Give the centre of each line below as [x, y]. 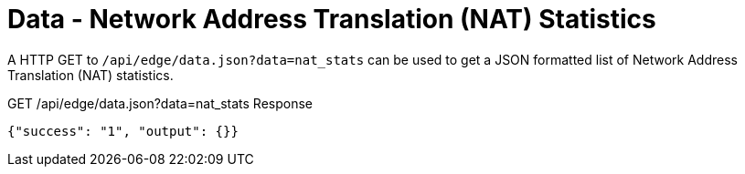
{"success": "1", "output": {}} [123, 131]
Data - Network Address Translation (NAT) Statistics [332, 19]
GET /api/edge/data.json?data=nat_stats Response [160, 103]
